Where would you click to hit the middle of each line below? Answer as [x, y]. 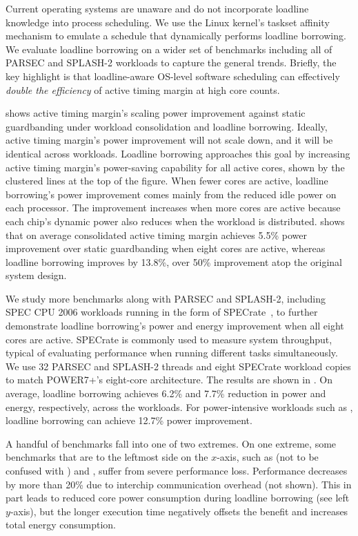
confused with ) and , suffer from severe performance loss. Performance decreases [177, 470]
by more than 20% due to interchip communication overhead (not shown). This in [179, 484]
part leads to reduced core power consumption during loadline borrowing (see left [178, 498]
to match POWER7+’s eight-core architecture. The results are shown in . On [169, 380]
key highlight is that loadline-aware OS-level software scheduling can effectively [173, 76]
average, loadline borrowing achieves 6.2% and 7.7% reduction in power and [166, 393]
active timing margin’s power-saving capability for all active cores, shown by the [175, 167]
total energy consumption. [61, 525]
